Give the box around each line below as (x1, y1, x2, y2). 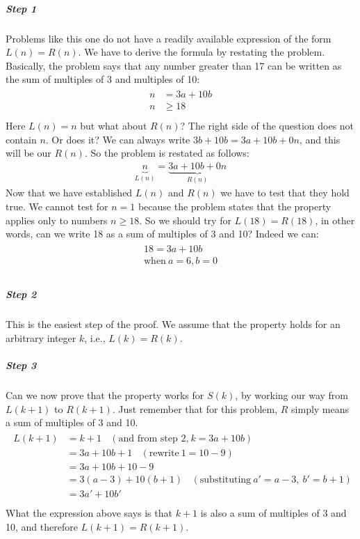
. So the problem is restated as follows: (84, 146, 249, 160)
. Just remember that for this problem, (112, 401, 278, 416)
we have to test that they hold (220, 185, 350, 200)
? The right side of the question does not (180, 118, 354, 133)
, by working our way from (235, 388, 349, 403)
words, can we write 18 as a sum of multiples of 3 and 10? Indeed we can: (6, 226, 319, 241)
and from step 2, (118, 433, 189, 444)
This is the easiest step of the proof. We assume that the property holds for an (6, 317, 341, 331)
